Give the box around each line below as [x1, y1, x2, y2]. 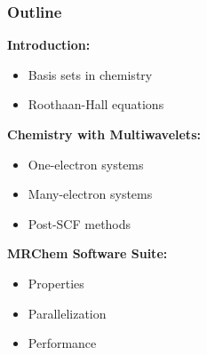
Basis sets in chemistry [28, 65, 153, 83]
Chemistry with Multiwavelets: [7, 125, 201, 143]
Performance [28, 334, 97, 352]
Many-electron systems [28, 185, 153, 203]
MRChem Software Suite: [7, 244, 168, 263]
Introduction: [7, 35, 91, 54]
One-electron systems [28, 154, 144, 173]
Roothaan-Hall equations [28, 95, 164, 114]
